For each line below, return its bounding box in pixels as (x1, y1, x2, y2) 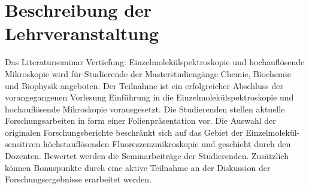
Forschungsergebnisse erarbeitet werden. (5, 173, 152, 185)
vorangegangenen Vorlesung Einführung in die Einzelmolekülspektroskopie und (5, 91, 294, 103)
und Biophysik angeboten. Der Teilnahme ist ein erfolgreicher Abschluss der (5, 79, 283, 92)
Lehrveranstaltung (5, 21, 159, 45)
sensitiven (5, 138, 41, 150)
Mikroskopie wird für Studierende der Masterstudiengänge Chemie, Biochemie (5, 67, 291, 80)
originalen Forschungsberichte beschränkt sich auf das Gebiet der (5, 126, 243, 138)
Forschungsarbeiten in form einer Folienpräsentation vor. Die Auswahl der (5, 114, 276, 127)
